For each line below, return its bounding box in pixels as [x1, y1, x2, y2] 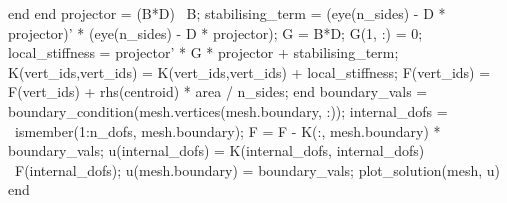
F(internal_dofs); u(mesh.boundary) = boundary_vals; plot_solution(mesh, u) [14, 159, 500, 180]
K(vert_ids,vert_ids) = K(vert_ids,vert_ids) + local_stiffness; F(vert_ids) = [8, 61, 491, 82]
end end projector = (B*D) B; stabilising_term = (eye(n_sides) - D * [8, 3, 446, 23]
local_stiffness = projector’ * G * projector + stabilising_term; [8, 42, 399, 63]
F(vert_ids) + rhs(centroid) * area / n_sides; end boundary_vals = [8, 81, 428, 102]
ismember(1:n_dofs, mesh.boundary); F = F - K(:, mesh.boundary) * [14, 120, 441, 141]
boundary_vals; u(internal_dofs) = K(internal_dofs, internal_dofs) [8, 140, 425, 161]
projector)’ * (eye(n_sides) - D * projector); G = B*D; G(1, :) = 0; [8, 22, 423, 43]
